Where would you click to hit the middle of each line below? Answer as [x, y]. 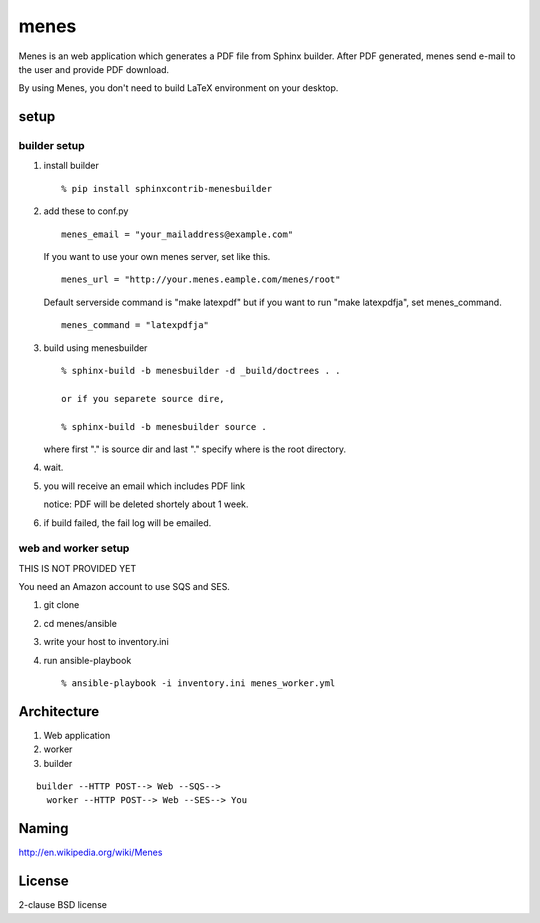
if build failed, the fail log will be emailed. [127, 522]
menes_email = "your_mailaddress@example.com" [177, 234]
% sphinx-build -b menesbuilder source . [164, 426]
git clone [61, 605]
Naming [43, 828]
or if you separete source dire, [143, 398]
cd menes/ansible [80, 623]
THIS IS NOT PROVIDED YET [77, 568]
